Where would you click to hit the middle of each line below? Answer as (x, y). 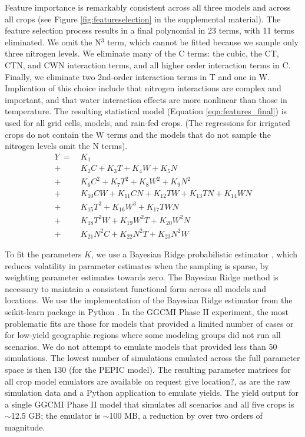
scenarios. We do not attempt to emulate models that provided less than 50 (141, 346)
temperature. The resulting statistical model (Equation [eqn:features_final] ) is (146, 111)
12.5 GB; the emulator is (56, 416)
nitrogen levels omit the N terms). (66, 146)
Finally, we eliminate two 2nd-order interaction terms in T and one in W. (137, 76)
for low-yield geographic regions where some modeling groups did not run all (143, 335)
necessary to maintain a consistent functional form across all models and (135, 288)
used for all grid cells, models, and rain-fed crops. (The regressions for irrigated (147, 122)
